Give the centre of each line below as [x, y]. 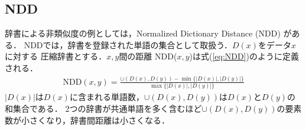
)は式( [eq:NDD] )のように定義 [244, 56]
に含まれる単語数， [107, 97]
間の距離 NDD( [148, 56]
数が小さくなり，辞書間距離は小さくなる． [87, 120]
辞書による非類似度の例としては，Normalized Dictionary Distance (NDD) [143, 33]
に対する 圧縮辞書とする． [56, 56]
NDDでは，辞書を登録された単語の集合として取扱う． [128, 44]
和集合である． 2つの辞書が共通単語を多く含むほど [103, 108]
